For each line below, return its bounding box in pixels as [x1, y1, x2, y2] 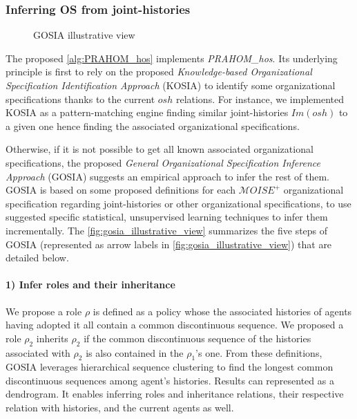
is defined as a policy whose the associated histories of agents [93, 304, 352, 318]
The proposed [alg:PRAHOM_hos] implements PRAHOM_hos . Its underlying [6, 50, 338, 65]
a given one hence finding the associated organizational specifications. [6, 118, 300, 133]
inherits [36, 330, 68, 345]
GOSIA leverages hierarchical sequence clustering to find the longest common [6, 360, 334, 374]
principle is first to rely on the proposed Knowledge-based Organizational [6, 64, 312, 79]
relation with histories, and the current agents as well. [6, 400, 234, 415]
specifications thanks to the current [6, 91, 155, 106]
